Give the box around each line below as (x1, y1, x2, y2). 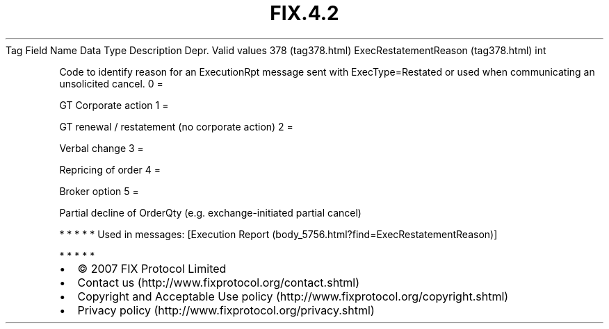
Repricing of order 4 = (59, 163, 161, 176)
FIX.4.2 (270, 1, 339, 25)
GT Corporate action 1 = (59, 99, 169, 111)
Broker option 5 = (59, 185, 139, 197)
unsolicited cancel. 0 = (59, 77, 163, 90)
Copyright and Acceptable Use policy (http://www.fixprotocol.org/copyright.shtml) (77, 289, 509, 303)
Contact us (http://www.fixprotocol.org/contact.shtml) (77, 275, 360, 289)
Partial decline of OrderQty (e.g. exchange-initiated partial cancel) (59, 206, 362, 219)
